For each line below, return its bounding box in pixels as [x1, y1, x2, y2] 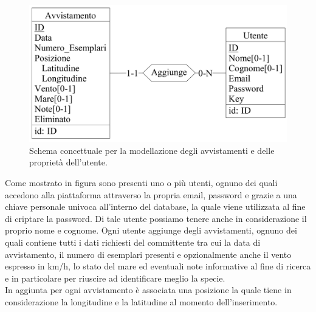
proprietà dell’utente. [29, 156, 108, 168]
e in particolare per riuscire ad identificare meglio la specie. [5, 271, 225, 284]
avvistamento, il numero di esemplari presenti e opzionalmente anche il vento [5, 248, 292, 260]
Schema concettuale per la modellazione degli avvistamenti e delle [29, 144, 275, 156]
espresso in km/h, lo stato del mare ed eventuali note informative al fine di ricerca [5, 260, 311, 272]
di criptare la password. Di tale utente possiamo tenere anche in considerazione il [5, 212, 307, 224]
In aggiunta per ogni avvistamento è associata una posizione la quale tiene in [5, 283, 292, 296]
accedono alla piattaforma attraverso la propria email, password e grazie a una [5, 188, 297, 201]
